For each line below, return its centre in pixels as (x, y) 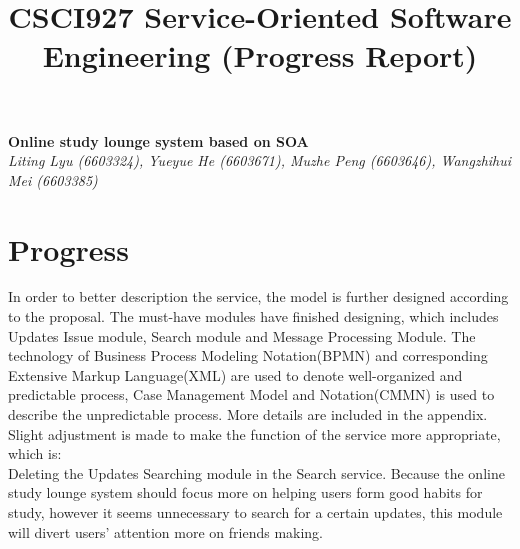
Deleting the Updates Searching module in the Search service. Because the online (256, 472)
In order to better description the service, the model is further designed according (258, 296)
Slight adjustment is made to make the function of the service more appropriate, (254, 433)
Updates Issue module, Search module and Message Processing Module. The (242, 335)
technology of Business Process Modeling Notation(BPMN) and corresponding (248, 355)
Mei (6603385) (53, 179)
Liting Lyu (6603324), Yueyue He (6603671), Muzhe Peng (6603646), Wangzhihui (260, 160)
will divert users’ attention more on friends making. (166, 531)
